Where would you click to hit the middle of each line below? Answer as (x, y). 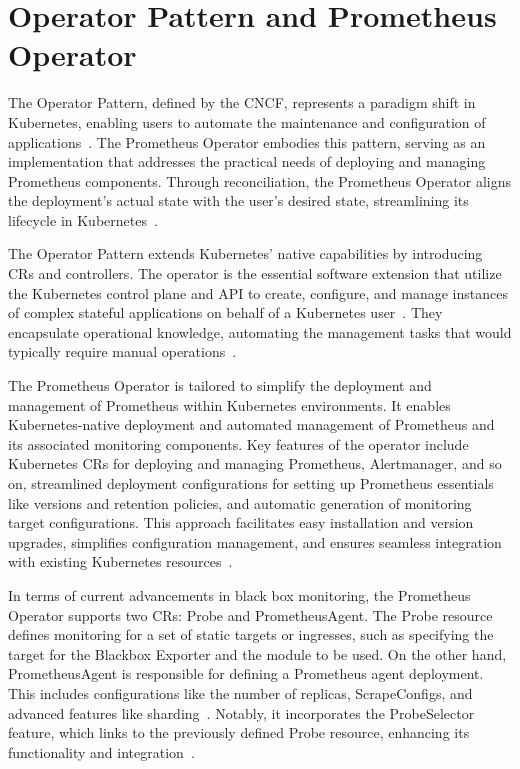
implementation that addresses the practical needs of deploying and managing (247, 161)
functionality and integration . (101, 751)
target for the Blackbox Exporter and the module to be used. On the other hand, (257, 653)
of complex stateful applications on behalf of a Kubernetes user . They (225, 312)
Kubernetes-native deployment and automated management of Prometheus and (251, 424)
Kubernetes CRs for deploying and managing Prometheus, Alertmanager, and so (255, 463)
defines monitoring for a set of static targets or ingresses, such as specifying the (251, 634)
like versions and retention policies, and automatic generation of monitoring (240, 502)
